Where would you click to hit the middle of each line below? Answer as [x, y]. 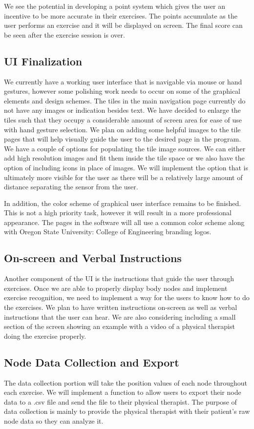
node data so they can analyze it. [54, 421]
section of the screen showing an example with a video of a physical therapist [119, 326]
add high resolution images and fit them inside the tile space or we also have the [124, 158]
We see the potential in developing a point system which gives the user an [115, 6]
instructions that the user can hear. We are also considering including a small [120, 317]
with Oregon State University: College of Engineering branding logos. [108, 232]
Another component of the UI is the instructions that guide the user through [119, 278]
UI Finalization [43, 61]
